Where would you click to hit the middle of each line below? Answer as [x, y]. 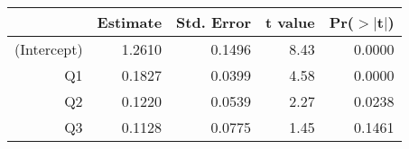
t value [290, 22]
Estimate [130, 22]
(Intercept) [49, 49]
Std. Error [214, 22]
